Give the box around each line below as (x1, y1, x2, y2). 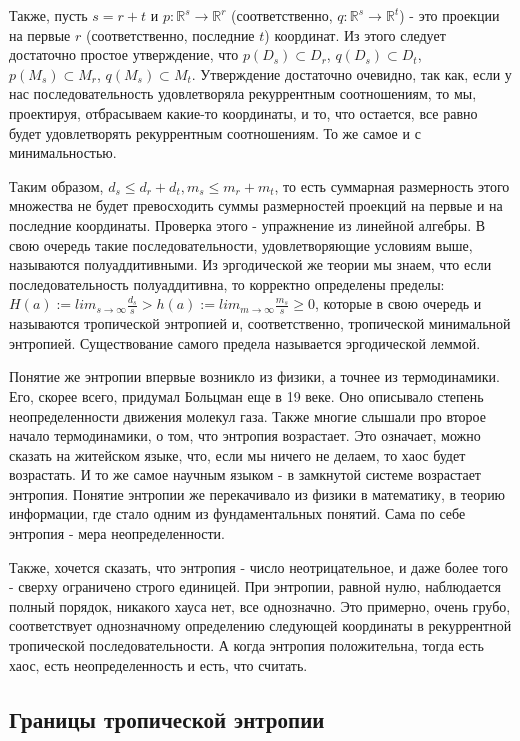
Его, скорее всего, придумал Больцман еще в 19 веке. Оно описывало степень (9, 385, 484, 406)
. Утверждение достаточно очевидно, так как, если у (191, 63, 512, 84)
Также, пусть (9, 5, 88, 25)
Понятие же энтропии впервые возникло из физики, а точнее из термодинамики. (9, 366, 500, 387)
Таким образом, (9, 175, 104, 196)
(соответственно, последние (85, 24, 255, 45)
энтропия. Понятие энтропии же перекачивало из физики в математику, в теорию (9, 483, 506, 504)
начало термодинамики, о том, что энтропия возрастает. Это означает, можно (9, 425, 481, 446)
